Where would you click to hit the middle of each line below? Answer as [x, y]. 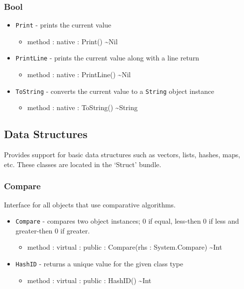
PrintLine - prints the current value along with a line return [107, 58]
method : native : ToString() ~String [82, 107]
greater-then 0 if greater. [53, 230]
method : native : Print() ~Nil [73, 41]
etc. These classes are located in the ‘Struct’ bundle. [83, 164]
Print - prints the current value [63, 25]
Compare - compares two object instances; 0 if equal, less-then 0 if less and [127, 221]
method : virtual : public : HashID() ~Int [89, 280]
